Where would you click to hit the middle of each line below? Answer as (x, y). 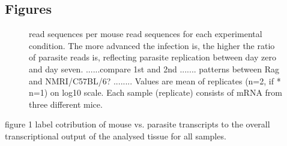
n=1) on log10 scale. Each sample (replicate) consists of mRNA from (156, 92)
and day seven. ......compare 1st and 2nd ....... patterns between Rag (154, 69)
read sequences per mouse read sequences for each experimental (146, 34)
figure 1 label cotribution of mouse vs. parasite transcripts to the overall (137, 124)
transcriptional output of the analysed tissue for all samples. (116, 136)
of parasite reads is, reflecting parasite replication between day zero (153, 57)
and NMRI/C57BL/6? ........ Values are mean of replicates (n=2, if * (155, 80)
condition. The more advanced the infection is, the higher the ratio (152, 45)
